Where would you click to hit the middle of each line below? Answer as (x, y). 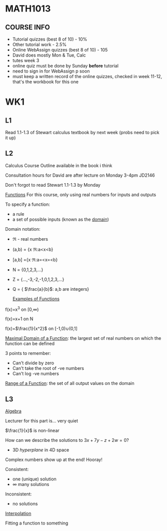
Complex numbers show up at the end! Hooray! (54, 460)
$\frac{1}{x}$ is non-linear (32, 430)
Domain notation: (23, 229)
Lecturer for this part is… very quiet (42, 421)
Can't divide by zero (33, 363)
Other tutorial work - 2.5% (39, 45)
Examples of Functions (36, 299)
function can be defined (30, 344)
